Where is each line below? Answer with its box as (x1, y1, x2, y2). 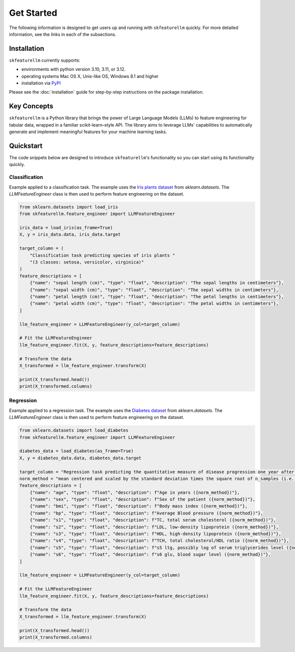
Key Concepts (9, 102, 54, 110)
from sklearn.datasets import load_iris (19, 204, 118, 209)
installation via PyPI (21, 80, 61, 86)
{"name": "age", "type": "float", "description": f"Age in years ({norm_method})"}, (29, 489, 240, 495)
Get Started (9, 7, 58, 18)
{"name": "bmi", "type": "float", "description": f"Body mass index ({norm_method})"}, (29, 503, 248, 509)
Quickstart (9, 141, 43, 150)
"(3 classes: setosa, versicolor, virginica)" (29, 259, 145, 265)
